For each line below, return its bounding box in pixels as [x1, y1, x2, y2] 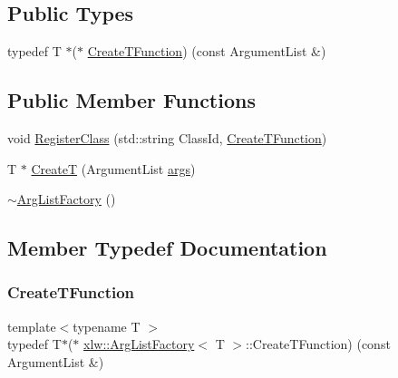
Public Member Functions [7, 86, 256, 114]
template [7, 316, 56, 335]
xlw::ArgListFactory [83, 334, 195, 354]
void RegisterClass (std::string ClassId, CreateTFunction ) [7, 129, 327, 147]
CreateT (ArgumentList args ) [31, 159, 196, 178]
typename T [73, 316, 141, 335]
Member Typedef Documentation [7, 234, 327, 262]
